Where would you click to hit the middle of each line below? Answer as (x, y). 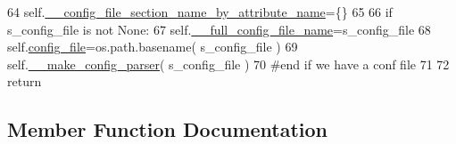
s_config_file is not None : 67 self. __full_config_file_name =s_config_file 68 (219, 29)
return (25, 81)
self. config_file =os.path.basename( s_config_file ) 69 (153, 47)
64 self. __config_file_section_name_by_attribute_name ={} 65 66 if (200, 12)
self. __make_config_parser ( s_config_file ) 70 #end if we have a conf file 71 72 (228, 64)
